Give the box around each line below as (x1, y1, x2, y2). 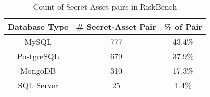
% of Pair (164, 21, 202, 32)
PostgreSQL (17, 50, 59, 62)
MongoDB (20, 65, 56, 76)
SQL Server (18, 79, 58, 91)
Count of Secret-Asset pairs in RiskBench (33, 1, 177, 12)
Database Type (8, 21, 69, 32)
